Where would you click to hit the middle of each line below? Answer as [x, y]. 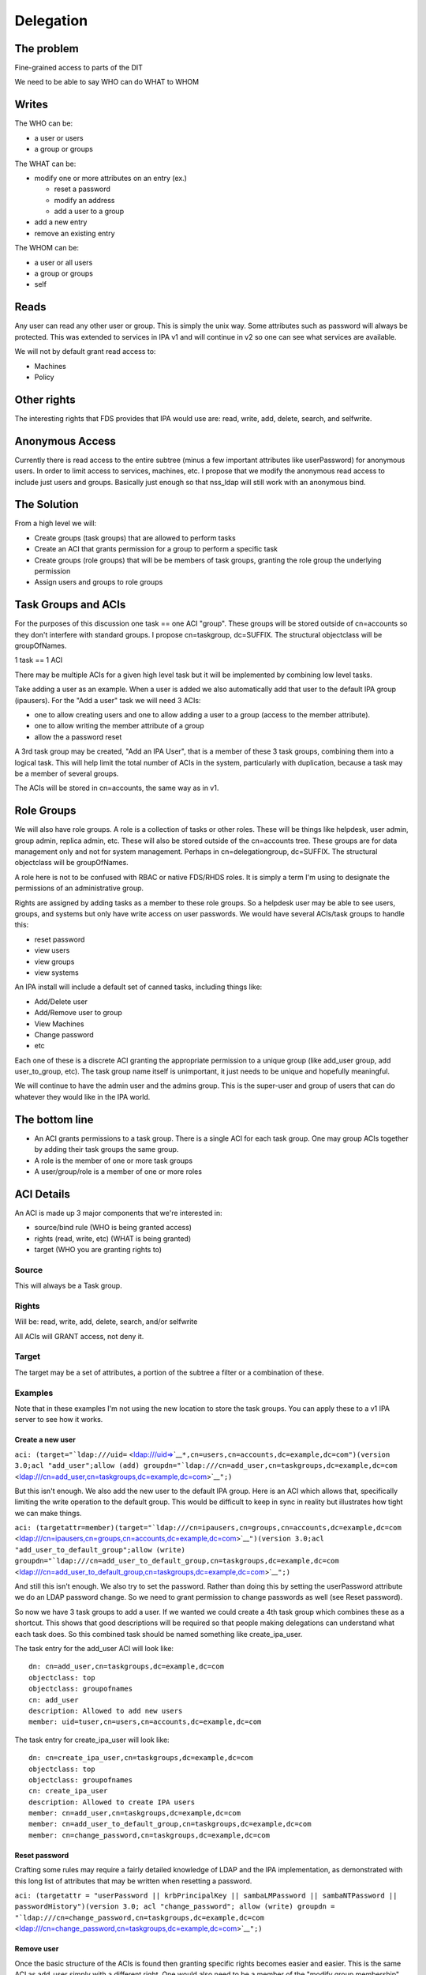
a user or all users [64, 262]
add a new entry [61, 222]
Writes [32, 105]
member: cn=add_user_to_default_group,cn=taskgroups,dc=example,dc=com [170, 1824]
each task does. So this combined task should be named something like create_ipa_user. [159, 1634]
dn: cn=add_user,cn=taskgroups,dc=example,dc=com [127, 1667]
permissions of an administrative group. [79, 888]
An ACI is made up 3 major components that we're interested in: [118, 1213]
